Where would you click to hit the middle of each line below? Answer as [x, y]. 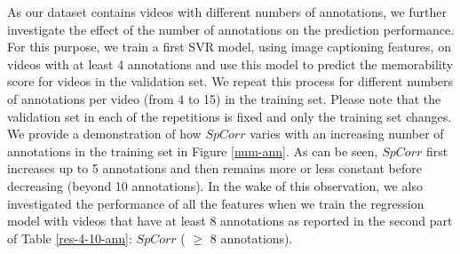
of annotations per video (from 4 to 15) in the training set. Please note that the [224, 98]
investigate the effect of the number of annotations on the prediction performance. [231, 29]
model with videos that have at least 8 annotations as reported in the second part [230, 221]
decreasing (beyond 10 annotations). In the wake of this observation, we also [215, 185]
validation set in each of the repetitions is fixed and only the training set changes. [230, 116]
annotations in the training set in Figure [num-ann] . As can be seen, [193, 151]
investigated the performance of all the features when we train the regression [216, 203]
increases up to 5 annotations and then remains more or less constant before [214, 168]
